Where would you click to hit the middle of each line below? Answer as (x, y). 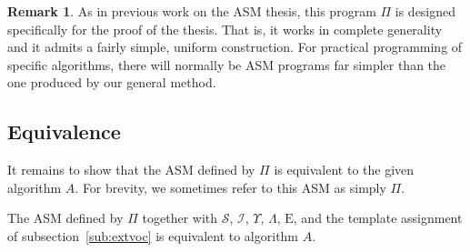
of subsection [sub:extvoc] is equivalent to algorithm (153, 235)
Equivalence (64, 131)
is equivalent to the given (344, 170)
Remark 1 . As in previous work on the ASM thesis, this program (192, 11)
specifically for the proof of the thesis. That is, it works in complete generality (225, 29)
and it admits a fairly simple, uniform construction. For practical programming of (235, 47)
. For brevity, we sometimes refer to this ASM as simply (230, 187)
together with (180, 218)
